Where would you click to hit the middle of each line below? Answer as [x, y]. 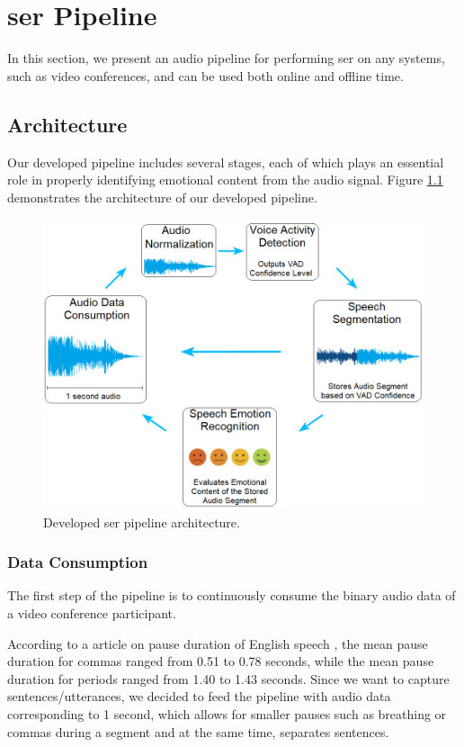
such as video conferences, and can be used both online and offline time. [205, 75]
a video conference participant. [92, 612]
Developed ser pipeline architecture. [142, 522]
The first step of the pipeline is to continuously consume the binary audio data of [232, 595]
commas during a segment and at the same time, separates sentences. [198, 731]
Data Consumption [78, 562]
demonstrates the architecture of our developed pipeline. [162, 197]
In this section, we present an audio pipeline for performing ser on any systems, [226, 58]
